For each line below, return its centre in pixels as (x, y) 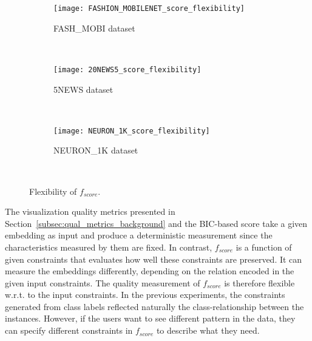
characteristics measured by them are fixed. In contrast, (109, 247)
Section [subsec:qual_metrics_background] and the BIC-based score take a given (156, 223)
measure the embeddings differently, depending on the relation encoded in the (150, 271)
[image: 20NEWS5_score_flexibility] (127, 69)
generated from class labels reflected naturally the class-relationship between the (154, 306)
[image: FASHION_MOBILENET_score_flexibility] (149, 8)
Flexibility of (53, 191)
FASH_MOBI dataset (94, 28)
